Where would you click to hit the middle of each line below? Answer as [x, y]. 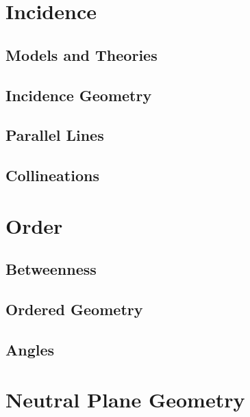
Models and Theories [82, 54]
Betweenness [51, 269]
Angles [30, 349]
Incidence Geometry [79, 95]
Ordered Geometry [74, 309]
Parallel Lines [55, 135]
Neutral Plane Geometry [125, 400]
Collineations [52, 175]
